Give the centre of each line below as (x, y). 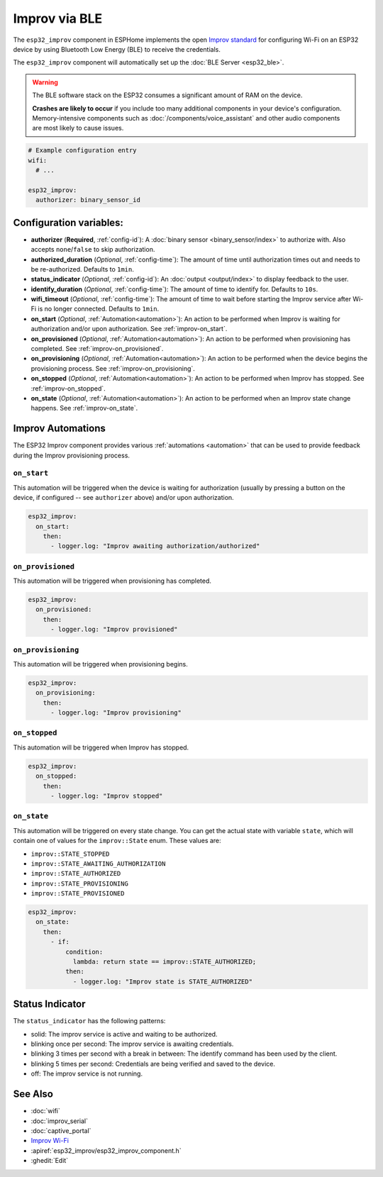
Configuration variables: (68, 222)
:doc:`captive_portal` (61, 1130)
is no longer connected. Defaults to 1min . (99, 309)
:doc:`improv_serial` (60, 1121)
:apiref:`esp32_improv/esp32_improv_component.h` (106, 1150)
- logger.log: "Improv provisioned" (114, 630)
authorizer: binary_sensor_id (88, 200)
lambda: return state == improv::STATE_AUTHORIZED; (165, 962)
